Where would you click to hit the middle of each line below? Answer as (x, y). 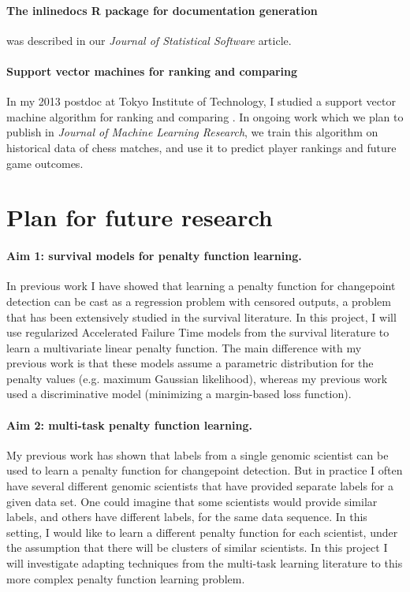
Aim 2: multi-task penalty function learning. (129, 424)
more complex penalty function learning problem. (126, 578)
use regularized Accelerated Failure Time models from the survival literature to (198, 332)
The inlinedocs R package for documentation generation (162, 10)
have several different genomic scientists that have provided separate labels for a (200, 486)
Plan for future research (140, 217)
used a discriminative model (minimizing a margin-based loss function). (179, 394)
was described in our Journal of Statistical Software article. (149, 40)
